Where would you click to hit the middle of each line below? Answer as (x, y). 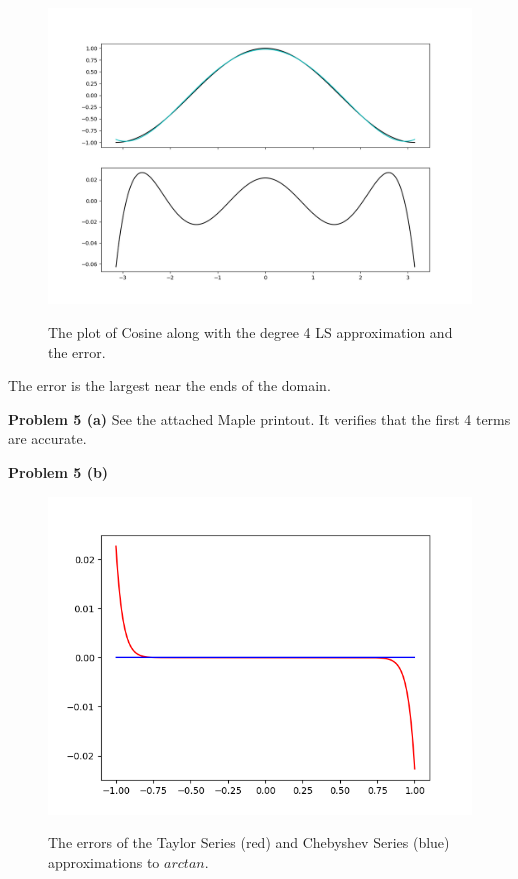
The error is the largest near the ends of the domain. (169, 385)
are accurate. (47, 438)
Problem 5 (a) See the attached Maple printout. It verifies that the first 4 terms (259, 418)
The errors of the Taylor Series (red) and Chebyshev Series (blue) (249, 842)
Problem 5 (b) (58, 472)
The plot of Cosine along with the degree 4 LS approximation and (250, 332)
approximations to (104, 861)
